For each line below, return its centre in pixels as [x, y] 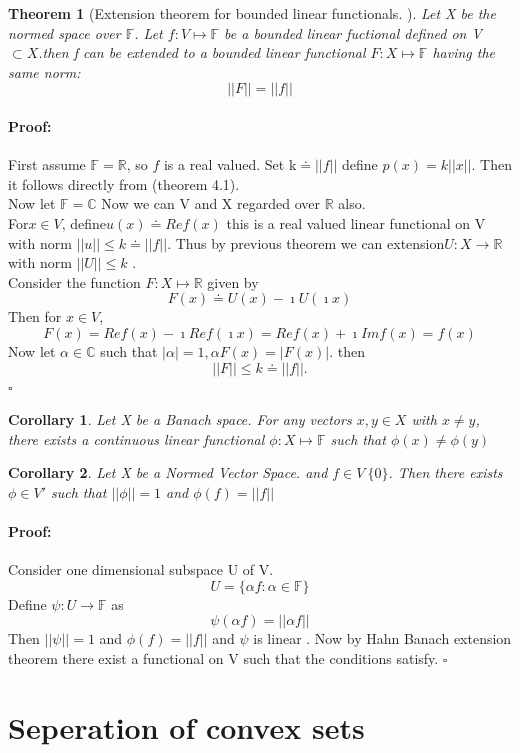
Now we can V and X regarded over [210, 203]
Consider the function [74, 281]
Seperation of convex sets [186, 726]
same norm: [44, 71]
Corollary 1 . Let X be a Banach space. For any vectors [180, 419]
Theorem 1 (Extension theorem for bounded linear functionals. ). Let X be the [252, 13]
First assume [47, 164]
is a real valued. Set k [230, 164]
